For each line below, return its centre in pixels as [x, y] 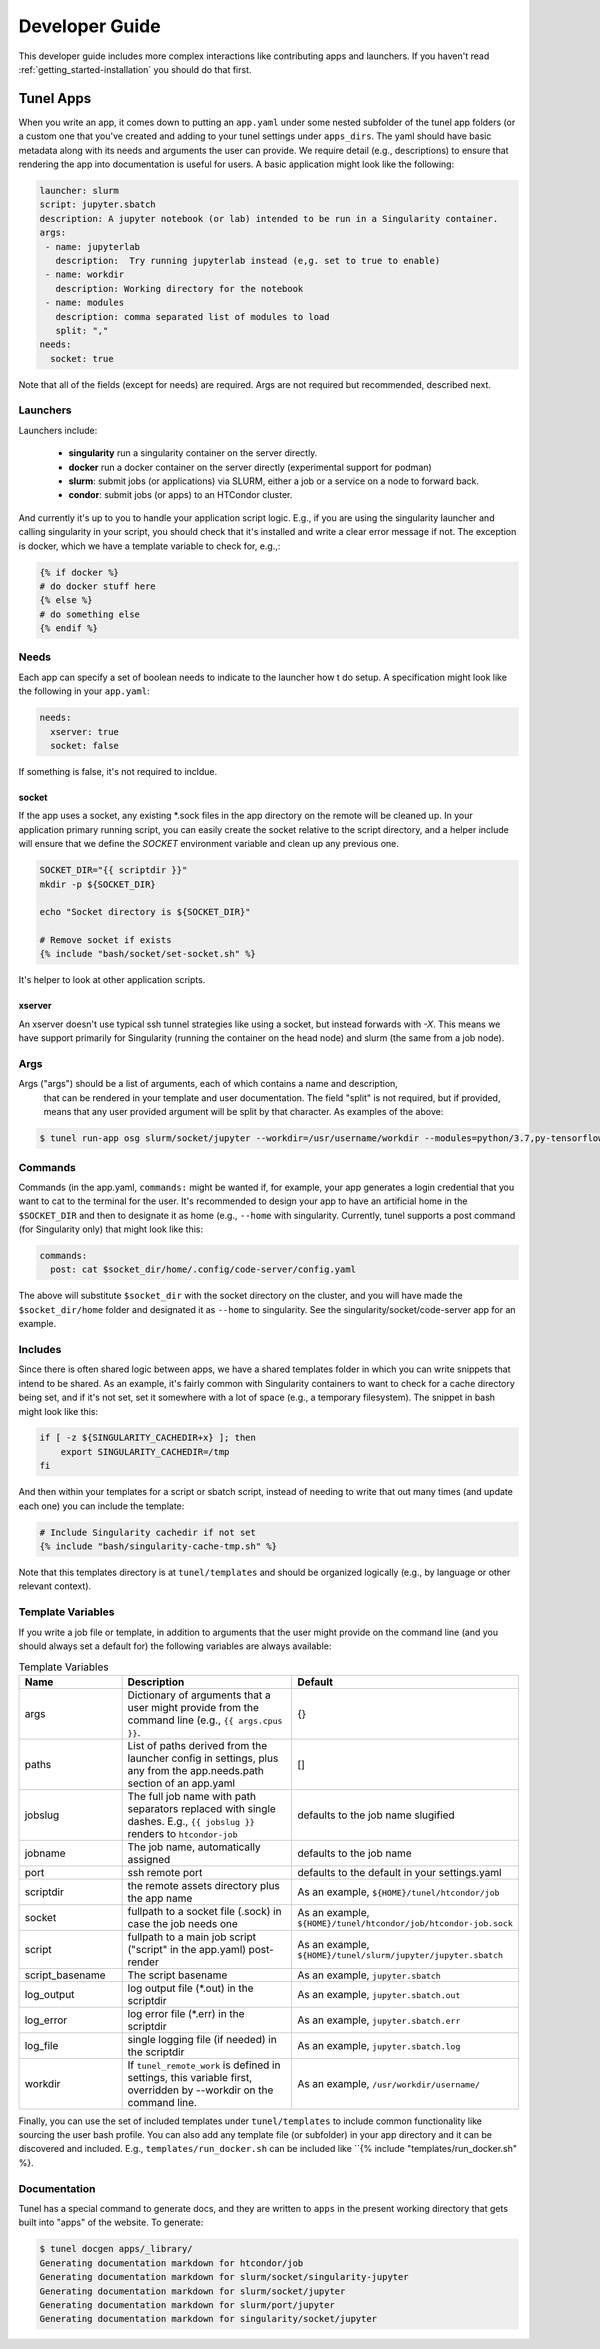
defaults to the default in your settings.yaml [399, 1872]
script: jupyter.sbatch [98, 204]
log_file [41, 2045]
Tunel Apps [55, 98]
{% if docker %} [79, 572]
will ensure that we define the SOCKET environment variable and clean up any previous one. [209, 844]
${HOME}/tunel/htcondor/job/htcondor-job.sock [405, 1923]
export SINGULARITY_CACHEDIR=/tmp [145, 1451]
